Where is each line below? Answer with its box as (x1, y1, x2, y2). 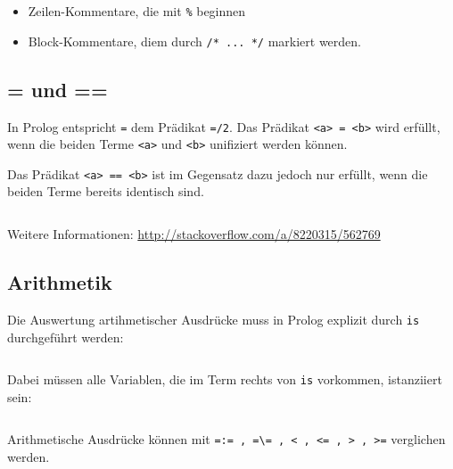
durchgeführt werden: (7, 327, 124, 346)
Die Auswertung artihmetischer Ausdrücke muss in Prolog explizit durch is (7, 309, 420, 328)
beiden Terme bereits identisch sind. (7, 182, 204, 201)
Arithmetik (7, 268, 112, 296)
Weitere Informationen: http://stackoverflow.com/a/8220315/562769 (7, 225, 381, 243)
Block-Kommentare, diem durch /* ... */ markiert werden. (28, 31, 362, 50)
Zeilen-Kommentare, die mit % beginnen (28, 2, 246, 20)
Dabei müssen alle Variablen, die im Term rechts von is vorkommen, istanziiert (7, 370, 442, 389)
